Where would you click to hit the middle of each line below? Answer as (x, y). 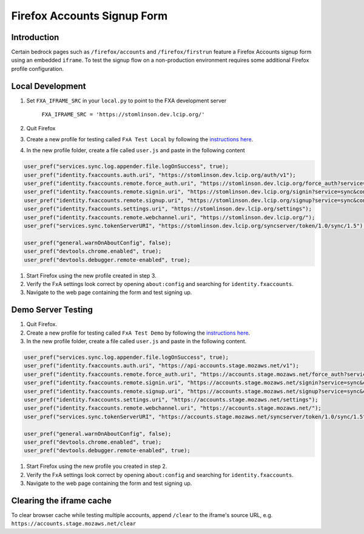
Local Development (49, 86)
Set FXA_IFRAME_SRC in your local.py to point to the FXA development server (126, 101)
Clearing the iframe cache (61, 500)
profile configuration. (37, 68)
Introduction (35, 37)
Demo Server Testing (52, 310)
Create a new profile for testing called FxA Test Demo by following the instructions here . (138, 333)
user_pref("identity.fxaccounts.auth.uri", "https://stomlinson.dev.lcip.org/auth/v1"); (160, 175)
